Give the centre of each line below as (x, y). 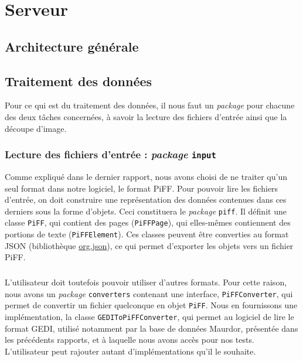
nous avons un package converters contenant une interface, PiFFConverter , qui (149, 293)
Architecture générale (72, 46)
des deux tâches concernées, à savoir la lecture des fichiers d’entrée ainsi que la (146, 116)
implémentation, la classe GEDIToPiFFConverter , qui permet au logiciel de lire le (149, 317)
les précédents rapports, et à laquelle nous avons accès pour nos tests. (130, 340)
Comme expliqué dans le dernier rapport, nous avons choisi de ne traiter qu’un (146, 176)
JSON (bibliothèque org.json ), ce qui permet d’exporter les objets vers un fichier (149, 245)
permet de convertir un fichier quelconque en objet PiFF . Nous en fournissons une (151, 305)
